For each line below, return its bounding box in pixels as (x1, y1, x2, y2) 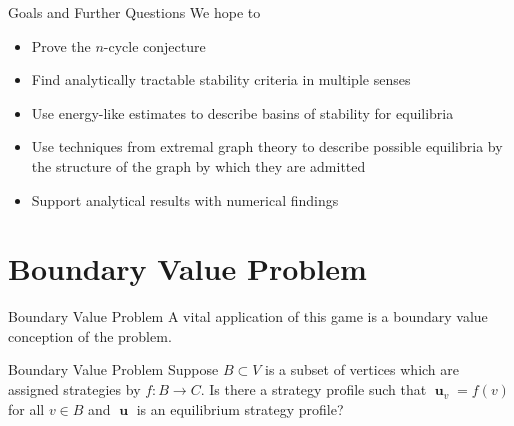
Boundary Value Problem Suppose (8, 359, 219, 380)
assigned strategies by (8, 379, 141, 400)
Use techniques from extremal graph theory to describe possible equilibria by (31, 136, 503, 157)
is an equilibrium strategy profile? (136, 398, 344, 419)
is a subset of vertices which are (265, 359, 460, 380)
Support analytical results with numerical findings (31, 189, 339, 210)
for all (8, 398, 45, 419)
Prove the (31, 35, 91, 56)
